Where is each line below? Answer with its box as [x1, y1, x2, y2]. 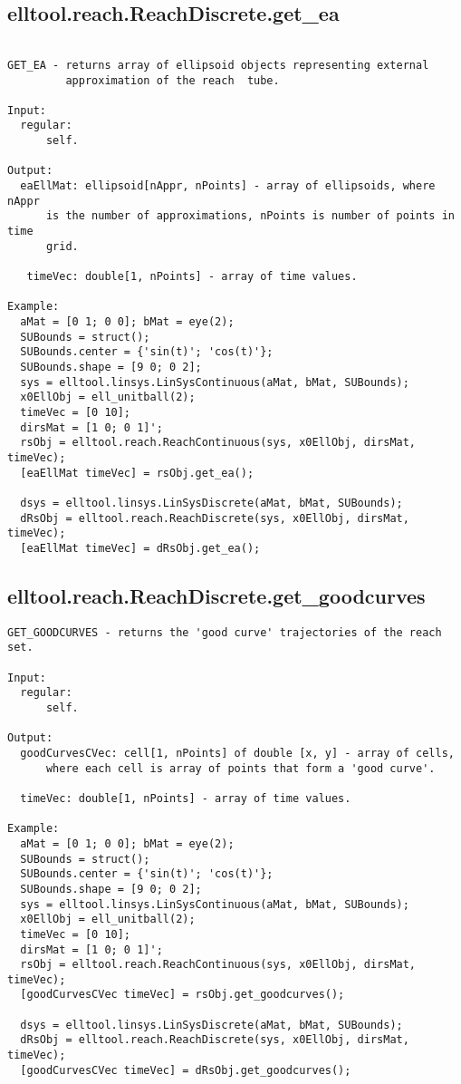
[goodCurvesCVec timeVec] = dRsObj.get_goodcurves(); [20, 1063, 351, 1077]
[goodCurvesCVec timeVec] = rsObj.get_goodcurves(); [20, 988, 345, 1002]
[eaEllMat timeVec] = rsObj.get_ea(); [20, 466, 255, 479]
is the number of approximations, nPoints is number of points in [45, 209, 455, 223]
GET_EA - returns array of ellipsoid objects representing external [7, 58, 429, 72]
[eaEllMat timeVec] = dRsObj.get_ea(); [20, 541, 261, 555]
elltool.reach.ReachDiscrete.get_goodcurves [7, 581, 426, 609]
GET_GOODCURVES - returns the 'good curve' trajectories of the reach [7, 625, 442, 639]
